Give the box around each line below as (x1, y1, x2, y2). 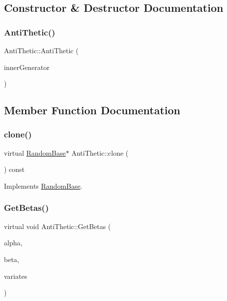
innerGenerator (4, 62, 50, 72)
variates (4, 270, 28, 281)
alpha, (4, 237, 23, 248)
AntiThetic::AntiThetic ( (4, 45, 79, 55)
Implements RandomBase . (4, 180, 83, 191)
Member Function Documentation (4, 102, 181, 118)
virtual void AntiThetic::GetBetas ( (4, 221, 111, 231)
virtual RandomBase (4, 147, 66, 158)
